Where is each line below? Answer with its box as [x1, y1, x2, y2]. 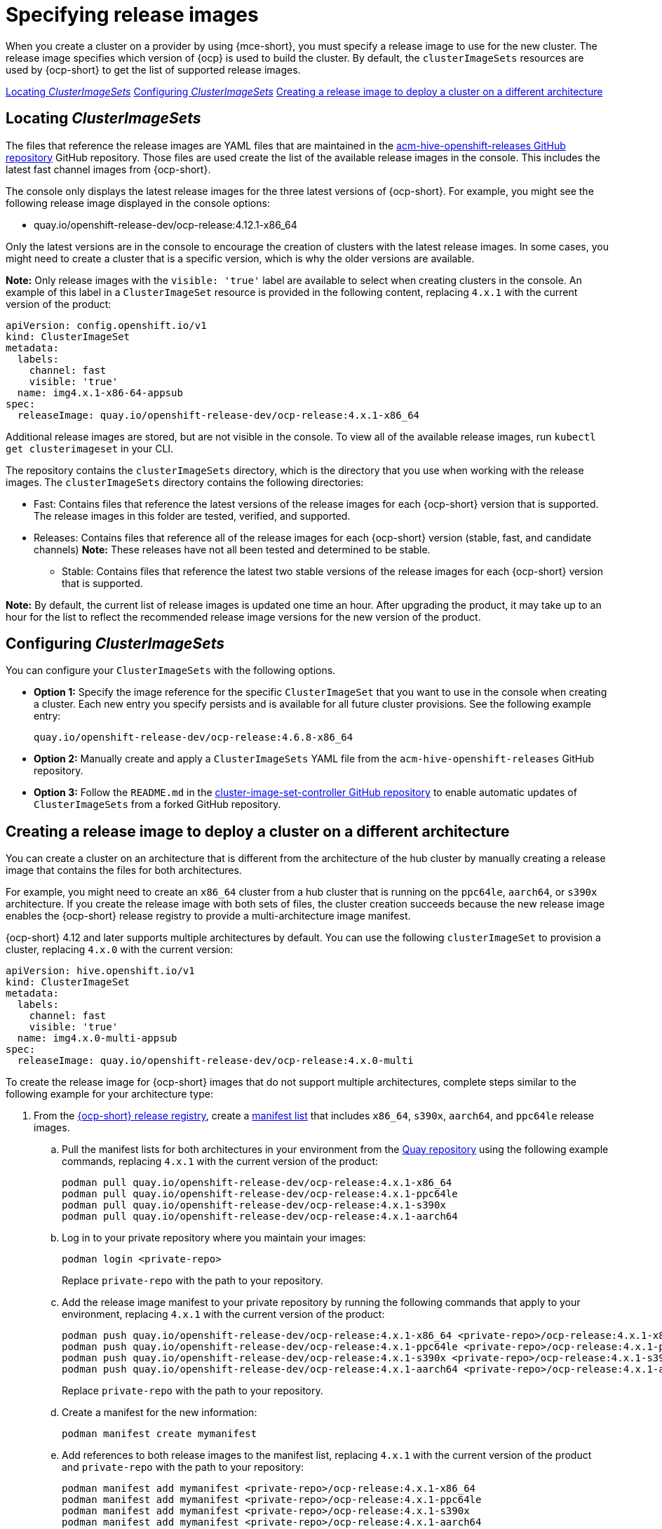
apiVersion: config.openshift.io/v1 [6, 319, 207, 331]
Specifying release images [6, 3, 259, 27]
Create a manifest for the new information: [62, 1406, 257, 1419]
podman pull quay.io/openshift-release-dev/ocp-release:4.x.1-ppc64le [62, 1188, 458, 1200]
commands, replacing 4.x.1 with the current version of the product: [62, 1155, 379, 1168]
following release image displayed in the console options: [6, 196, 270, 209]
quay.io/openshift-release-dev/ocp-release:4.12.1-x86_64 [34, 218, 297, 231]
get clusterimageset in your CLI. [6, 442, 174, 454]
